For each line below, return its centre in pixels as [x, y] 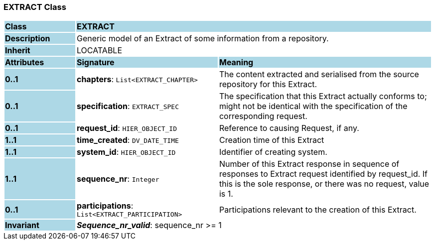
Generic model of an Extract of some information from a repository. [203, 39]
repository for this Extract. [268, 84]
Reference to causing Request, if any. [289, 128]
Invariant [22, 225]
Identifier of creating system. [273, 152]
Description [28, 39]
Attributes [25, 62]
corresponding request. [263, 116]
